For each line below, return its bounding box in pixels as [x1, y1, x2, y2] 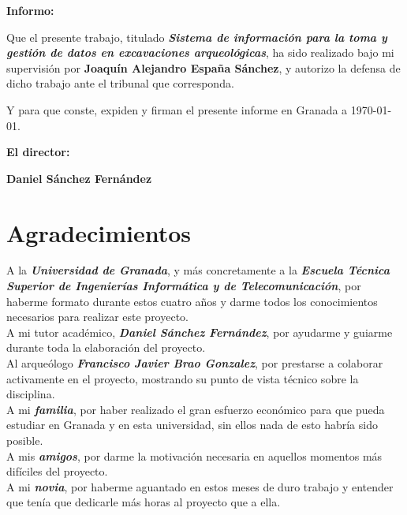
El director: [6, 144, 70, 160]
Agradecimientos [6, 216, 192, 248]
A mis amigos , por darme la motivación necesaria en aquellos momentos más [6, 447, 383, 464]
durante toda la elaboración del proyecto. [6, 339, 206, 356]
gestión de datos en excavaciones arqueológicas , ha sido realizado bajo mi [6, 44, 394, 61]
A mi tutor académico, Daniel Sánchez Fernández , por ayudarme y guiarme [6, 323, 393, 340]
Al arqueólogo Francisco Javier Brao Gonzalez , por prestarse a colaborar [6, 355, 383, 371]
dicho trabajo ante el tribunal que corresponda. [6, 75, 234, 91]
